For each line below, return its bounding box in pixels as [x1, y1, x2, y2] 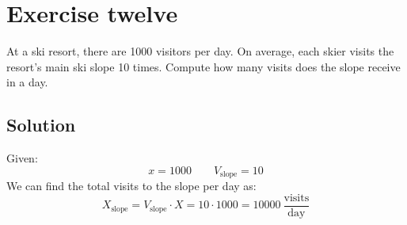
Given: [6, 150, 38, 166]
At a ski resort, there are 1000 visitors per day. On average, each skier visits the [6, 43, 394, 59]
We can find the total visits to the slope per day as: [6, 177, 257, 194]
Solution [6, 113, 76, 137]
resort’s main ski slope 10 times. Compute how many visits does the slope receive [6, 58, 401, 74]
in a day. [6, 74, 48, 90]
